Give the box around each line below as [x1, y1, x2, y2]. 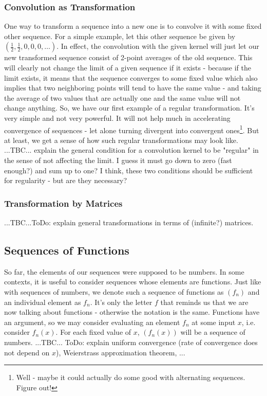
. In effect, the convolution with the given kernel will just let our [56, 41, 259, 51]
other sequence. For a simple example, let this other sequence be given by [4, 30, 236, 41]
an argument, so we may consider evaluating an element [4, 316, 180, 327]
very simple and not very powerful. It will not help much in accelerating [4, 112, 231, 123]
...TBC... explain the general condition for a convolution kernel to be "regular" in [4, 145, 259, 155]
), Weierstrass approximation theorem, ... [55, 347, 185, 357]
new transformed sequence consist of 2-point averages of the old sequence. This [4, 52, 253, 63]
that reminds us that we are [160, 296, 249, 307]
